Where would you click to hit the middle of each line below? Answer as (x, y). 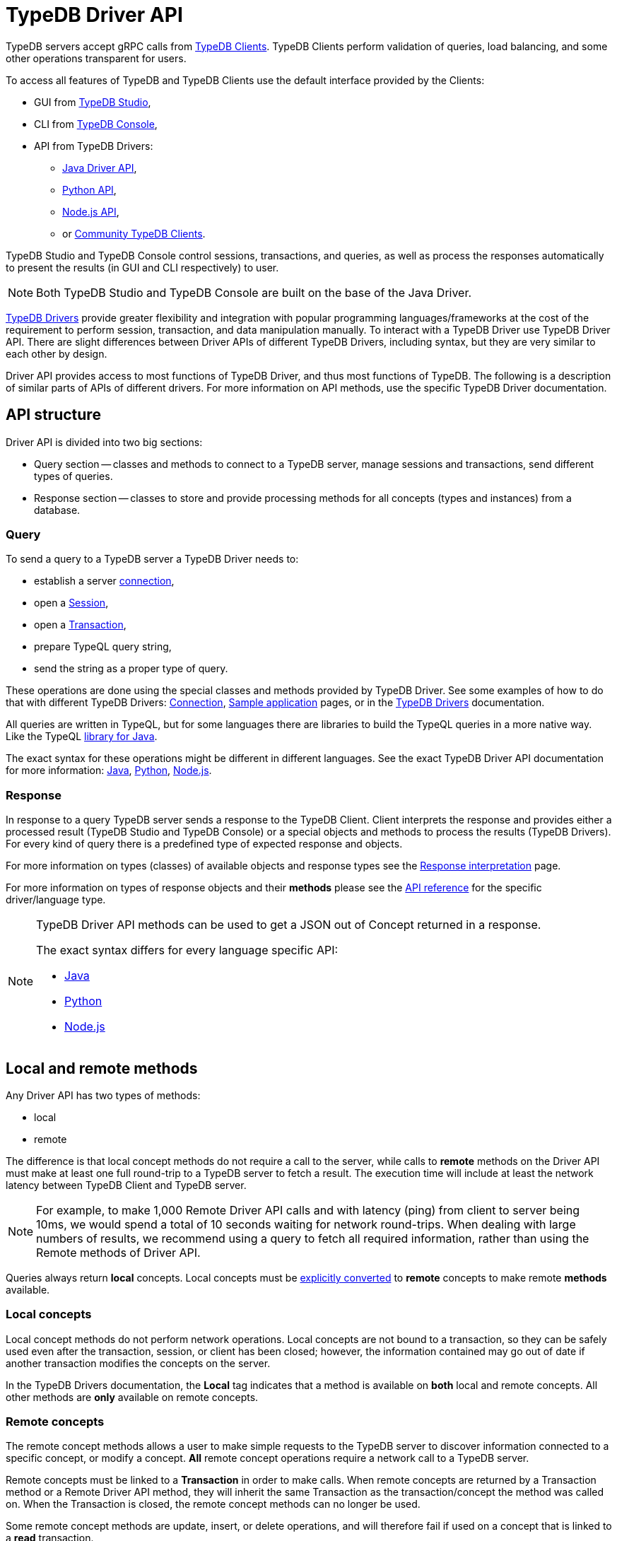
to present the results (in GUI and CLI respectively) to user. (142, 267)
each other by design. (57, 353)
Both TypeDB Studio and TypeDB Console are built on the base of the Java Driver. (254, 292)
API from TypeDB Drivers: (94, 146)
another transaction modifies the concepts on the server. (138, 1363)
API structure (53, 415)
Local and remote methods (102, 1068)
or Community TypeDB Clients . (134, 233)
